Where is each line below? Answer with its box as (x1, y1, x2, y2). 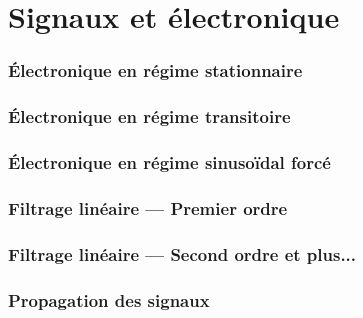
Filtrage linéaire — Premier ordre (8, 195, 288, 220)
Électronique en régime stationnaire (8, 58, 303, 83)
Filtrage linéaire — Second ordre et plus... (8, 241, 357, 266)
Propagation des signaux (8, 287, 210, 312)
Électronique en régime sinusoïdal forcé (8, 149, 331, 174)
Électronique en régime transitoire (8, 104, 291, 129)
